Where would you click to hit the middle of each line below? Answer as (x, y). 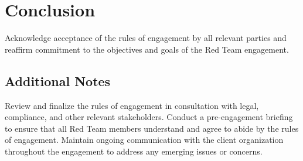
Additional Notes (58, 80)
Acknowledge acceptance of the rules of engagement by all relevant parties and (146, 38)
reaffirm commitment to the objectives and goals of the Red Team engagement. (147, 49)
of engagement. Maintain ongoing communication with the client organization (144, 140)
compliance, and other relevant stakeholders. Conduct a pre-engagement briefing (149, 117)
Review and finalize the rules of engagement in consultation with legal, (132, 105)
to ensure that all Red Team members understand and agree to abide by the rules (152, 128)
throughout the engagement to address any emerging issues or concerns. (134, 151)
